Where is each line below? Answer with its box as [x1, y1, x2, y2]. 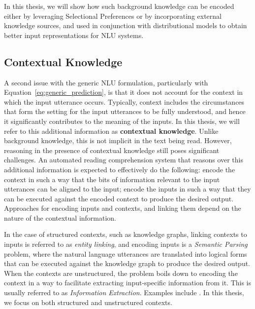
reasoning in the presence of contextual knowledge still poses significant [4, 145, 220, 155]
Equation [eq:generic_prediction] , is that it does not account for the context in [4, 87, 243, 97]
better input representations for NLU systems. [4, 30, 144, 40]
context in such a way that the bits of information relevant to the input [4, 174, 220, 184]
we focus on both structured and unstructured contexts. [4, 297, 172, 307]
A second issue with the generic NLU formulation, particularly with [4, 77, 208, 87]
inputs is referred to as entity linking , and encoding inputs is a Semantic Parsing [4, 239, 248, 249]
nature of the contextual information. [4, 212, 117, 223]
